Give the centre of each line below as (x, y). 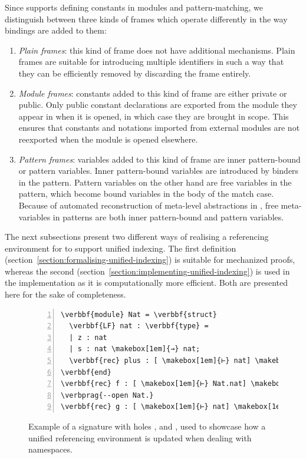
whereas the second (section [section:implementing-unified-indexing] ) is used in (147, 271)
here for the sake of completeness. (65, 294)
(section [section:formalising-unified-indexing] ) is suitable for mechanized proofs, (150, 260)
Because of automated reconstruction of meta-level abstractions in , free (148, 205)
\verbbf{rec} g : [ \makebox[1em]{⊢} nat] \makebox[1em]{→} (181, 407)
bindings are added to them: (56, 30)
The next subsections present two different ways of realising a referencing (137, 237)
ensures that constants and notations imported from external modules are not (159, 128)
